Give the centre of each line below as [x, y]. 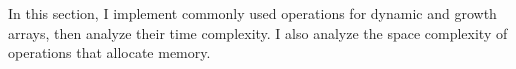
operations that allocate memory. [109, 52]
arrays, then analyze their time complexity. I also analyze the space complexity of [258, 32]
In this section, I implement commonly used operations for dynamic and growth [252, 13]
